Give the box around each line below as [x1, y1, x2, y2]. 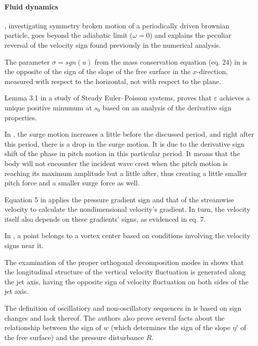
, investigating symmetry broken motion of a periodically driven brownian [4, 20, 230, 30]
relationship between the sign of [4, 322, 101, 333]
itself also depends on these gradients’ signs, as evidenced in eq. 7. [4, 213, 206, 224]
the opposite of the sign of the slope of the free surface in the [4, 66, 191, 77]
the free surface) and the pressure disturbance [4, 332, 144, 342]
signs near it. [4, 240, 44, 251]
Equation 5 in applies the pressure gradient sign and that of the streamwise [4, 194, 235, 204]
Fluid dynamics [4, 1, 58, 11]
